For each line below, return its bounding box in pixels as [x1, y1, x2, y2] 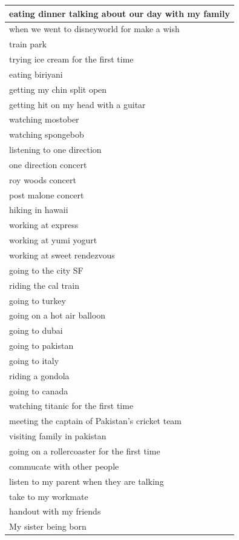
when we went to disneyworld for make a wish [9, 22, 180, 35]
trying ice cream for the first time [9, 53, 134, 66]
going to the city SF [9, 263, 83, 276]
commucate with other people [9, 459, 119, 472]
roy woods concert [9, 173, 76, 186]
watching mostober [9, 113, 79, 126]
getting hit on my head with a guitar [9, 98, 146, 110]
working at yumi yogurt [9, 234, 97, 246]
